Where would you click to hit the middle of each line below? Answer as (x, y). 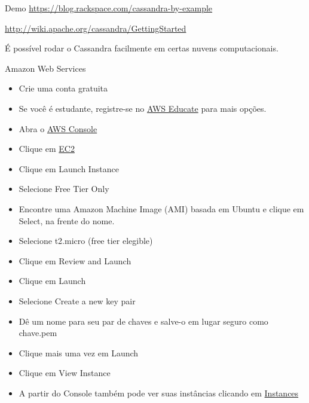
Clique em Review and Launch (75, 260)
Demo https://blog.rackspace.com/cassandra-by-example (109, 8)
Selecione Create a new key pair (77, 300)
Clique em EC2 (47, 149)
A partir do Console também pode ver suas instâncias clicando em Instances (159, 393)
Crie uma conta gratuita (63, 88)
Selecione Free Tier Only (64, 189)
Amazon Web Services (45, 68)
